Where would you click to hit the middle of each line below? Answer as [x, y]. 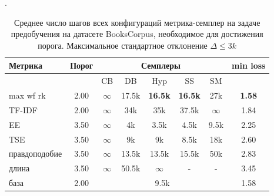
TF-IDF [23, 109]
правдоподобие [36, 153]
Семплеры [161, 65]
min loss [249, 65]
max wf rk [27, 95]
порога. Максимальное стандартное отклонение [123, 45]
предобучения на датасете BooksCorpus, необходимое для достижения [137, 34]
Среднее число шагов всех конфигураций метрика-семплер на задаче [137, 22]
